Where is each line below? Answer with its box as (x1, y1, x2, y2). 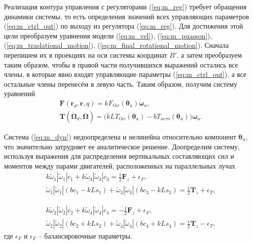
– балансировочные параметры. (38, 230, 133, 241)
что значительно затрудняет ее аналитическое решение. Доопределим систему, (4, 141, 240, 151)
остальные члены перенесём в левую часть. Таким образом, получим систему (4, 78, 237, 89)
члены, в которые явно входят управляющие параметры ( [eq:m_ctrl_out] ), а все (4, 69, 247, 79)
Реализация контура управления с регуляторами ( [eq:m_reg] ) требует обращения (4, 1, 247, 11)
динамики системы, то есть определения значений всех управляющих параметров (4, 11, 249, 21)
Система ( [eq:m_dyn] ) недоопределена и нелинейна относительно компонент (4, 132, 236, 141)
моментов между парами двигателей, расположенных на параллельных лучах (4, 160, 236, 171)
